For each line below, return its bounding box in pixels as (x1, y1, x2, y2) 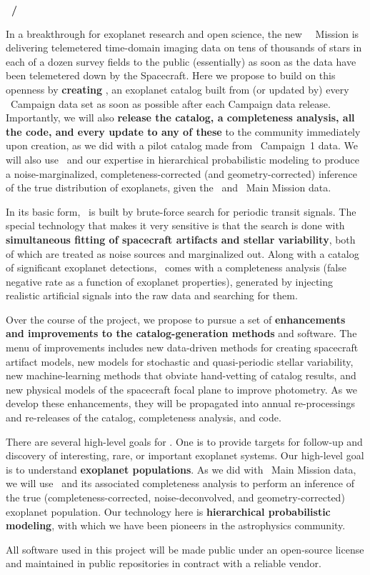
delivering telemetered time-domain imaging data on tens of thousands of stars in (6, 40, 362, 55)
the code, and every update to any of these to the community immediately (6, 124, 361, 139)
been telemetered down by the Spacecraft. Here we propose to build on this (6, 68, 336, 83)
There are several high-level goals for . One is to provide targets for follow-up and (6, 434, 363, 449)
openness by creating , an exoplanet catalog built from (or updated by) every (6, 81, 349, 96)
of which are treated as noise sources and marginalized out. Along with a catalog (6, 246, 359, 261)
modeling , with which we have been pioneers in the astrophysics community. (6, 518, 346, 533)
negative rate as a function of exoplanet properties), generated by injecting (6, 274, 334, 289)
